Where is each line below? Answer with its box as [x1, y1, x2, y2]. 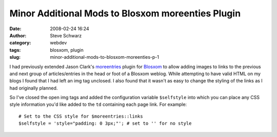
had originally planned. [9, 85, 58, 91]
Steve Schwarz [50, 32, 82, 38]
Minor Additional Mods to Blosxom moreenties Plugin [9, 8, 241, 19]
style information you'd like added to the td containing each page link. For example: [9, 101, 187, 107]
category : [9, 40, 31, 46]
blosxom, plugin [50, 47, 84, 53]
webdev [50, 40, 67, 46]
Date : [9, 26, 22, 32]
